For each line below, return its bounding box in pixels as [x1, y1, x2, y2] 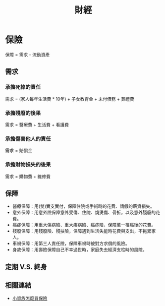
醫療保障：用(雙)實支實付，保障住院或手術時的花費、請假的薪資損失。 [12, 203, 155, 209]
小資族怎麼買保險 [12, 295, 48, 301]
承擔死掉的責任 [5, 84, 41, 91]
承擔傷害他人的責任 [5, 135, 51, 142]
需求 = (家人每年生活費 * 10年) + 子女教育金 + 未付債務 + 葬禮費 [5, 96, 135, 102]
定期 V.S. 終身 [5, 262, 47, 271]
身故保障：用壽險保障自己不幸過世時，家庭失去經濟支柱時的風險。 [12, 246, 147, 253]
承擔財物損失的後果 [5, 161, 51, 168]
